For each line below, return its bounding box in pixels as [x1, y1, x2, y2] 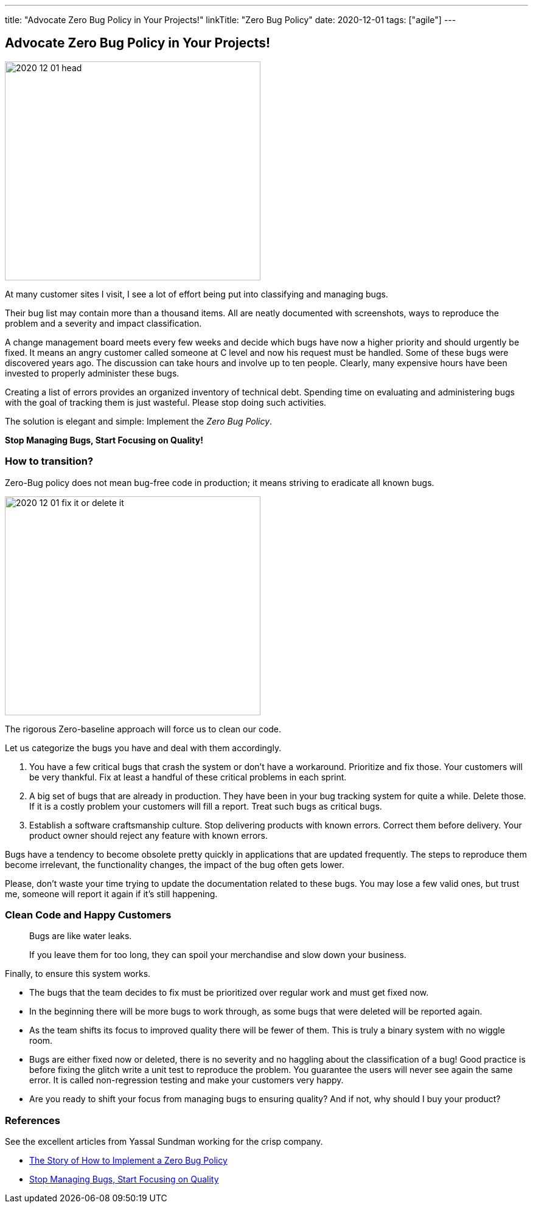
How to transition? [5, 455, 94, 468]
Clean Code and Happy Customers [5, 908, 172, 921]
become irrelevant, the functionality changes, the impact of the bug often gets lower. [5, 859, 344, 870]
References [5, 1114, 60, 1126]
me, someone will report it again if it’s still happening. [5, 888, 218, 899]
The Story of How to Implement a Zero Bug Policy [29, 1155, 228, 1166]
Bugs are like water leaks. [29, 931, 132, 942]
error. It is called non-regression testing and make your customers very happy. [29, 1075, 344, 1086]
